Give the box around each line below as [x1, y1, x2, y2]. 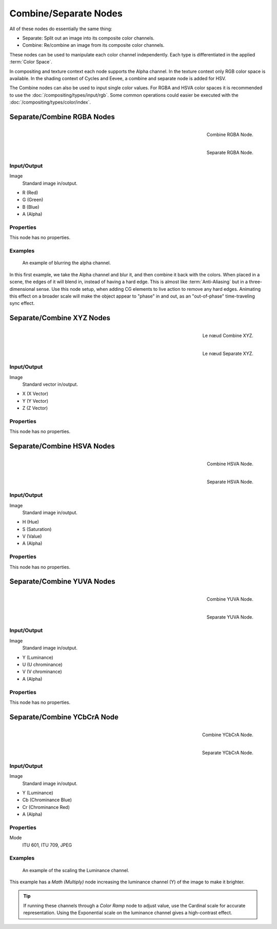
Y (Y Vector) [22, 398, 49, 404]
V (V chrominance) [22, 668, 63, 675]
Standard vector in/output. [22, 381, 78, 387]
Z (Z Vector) [22, 405, 48, 411]
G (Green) [22, 196, 44, 203]
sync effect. [9, 300, 35, 306]
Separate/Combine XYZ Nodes [9, 313, 110, 323]
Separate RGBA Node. [206, 149, 253, 155]
